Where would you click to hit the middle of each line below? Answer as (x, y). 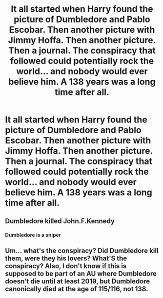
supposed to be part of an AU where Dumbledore (81, 273)
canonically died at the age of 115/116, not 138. (77, 289)
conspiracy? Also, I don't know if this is (66, 266)
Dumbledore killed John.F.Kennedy (60, 221)
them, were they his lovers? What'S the (66, 258)
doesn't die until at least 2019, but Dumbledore (78, 281)
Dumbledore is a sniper (33, 235)
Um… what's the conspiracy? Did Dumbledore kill (82, 251)
